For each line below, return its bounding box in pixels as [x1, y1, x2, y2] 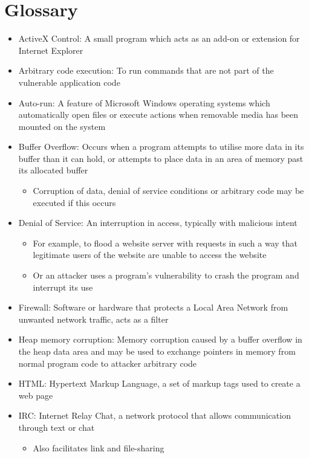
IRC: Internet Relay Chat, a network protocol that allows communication [18, 409, 291, 422]
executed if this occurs [33, 196, 116, 208]
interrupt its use [33, 280, 93, 293]
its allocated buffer [18, 164, 88, 176]
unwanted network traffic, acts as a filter [18, 312, 169, 325]
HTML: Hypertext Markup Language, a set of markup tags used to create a [18, 377, 301, 390]
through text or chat [18, 421, 95, 433]
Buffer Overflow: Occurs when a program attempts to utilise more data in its [18, 140, 304, 153]
